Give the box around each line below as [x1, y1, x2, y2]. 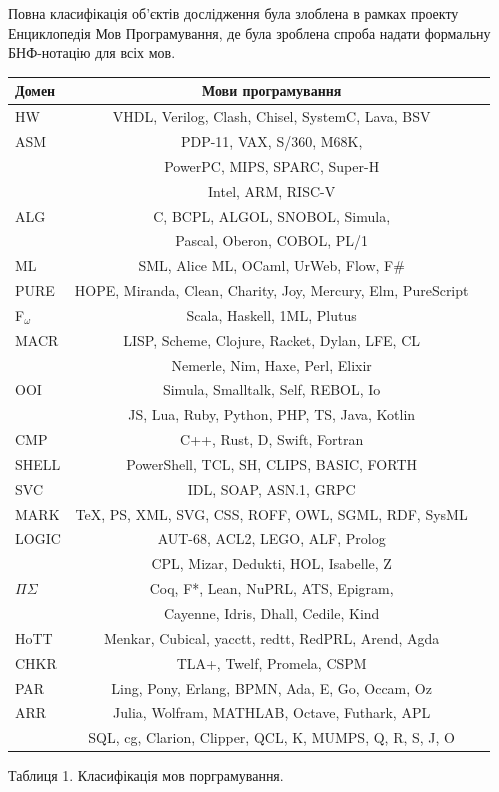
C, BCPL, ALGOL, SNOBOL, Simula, [153, 205, 391, 226]
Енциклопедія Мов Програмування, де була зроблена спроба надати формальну [8, 22, 491, 43]
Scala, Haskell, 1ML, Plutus [186, 304, 357, 325]
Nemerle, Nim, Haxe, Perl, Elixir [171, 354, 372, 375]
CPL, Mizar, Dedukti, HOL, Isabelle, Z [151, 553, 392, 574]
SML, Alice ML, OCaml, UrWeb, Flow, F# [138, 255, 405, 276]
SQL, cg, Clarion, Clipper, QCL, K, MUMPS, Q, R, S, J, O [88, 727, 455, 748]
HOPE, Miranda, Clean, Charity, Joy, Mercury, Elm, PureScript [74, 280, 469, 301]
